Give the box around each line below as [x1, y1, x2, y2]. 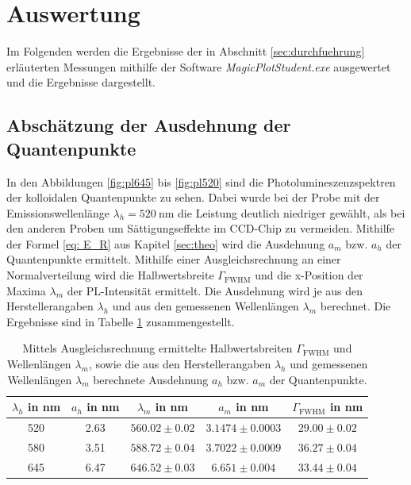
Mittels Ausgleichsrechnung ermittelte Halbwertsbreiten [22, 340, 293, 356]
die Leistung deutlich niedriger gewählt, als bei [178, 204, 405, 221]
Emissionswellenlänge [6, 204, 109, 221]
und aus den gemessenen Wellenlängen [112, 298, 299, 314]
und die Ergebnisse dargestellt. [6, 74, 156, 90]
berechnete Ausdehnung [93, 371, 209, 387]
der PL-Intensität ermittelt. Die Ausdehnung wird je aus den [67, 282, 363, 298]
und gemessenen [290, 356, 368, 372]
